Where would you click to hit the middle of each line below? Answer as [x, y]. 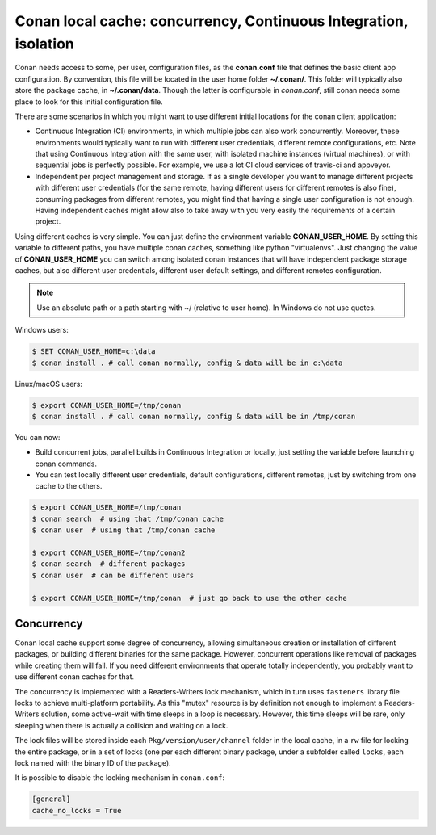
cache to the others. [69, 486]
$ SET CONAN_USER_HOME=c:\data [94, 352]
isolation [44, 44]
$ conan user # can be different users [113, 575]
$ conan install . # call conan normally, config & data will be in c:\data [187, 363]
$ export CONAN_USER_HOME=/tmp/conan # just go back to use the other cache [189, 598]
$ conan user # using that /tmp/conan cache [124, 530]
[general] [51, 799]
